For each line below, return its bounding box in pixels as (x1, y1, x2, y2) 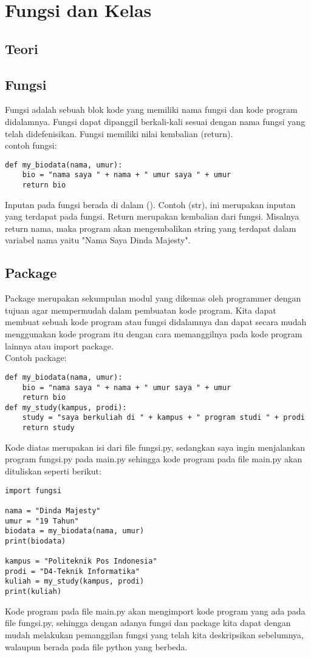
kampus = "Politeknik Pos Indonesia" (5, 557, 157, 566)
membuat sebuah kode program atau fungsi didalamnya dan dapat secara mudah (5, 315, 307, 328)
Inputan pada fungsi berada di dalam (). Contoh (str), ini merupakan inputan (5, 198, 296, 211)
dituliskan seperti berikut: (5, 464, 101, 477)
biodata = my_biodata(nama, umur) (5, 527, 145, 536)
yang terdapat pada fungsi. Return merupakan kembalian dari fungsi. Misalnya (5, 210, 299, 223)
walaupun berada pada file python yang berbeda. (5, 640, 188, 653)
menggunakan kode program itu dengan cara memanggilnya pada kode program (5, 328, 302, 340)
